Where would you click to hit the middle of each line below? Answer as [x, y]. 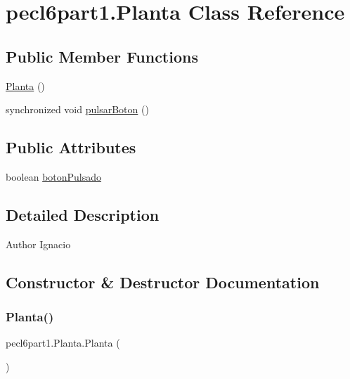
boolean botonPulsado [54, 176]
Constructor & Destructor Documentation [163, 282]
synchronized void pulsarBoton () [77, 109]
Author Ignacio [38, 244]
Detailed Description [83, 214]
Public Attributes [71, 147]
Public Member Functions [102, 56]
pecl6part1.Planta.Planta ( [63, 343]
